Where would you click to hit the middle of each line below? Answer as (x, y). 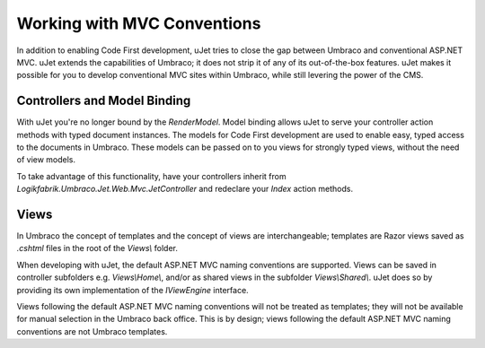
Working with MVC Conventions (139, 23)
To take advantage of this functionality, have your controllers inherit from (151, 176)
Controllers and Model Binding (104, 101)
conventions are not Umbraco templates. (92, 331)
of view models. (46, 160)
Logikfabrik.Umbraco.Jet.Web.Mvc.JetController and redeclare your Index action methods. (185, 189)
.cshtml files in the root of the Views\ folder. (97, 248)
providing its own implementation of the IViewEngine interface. (132, 290)
